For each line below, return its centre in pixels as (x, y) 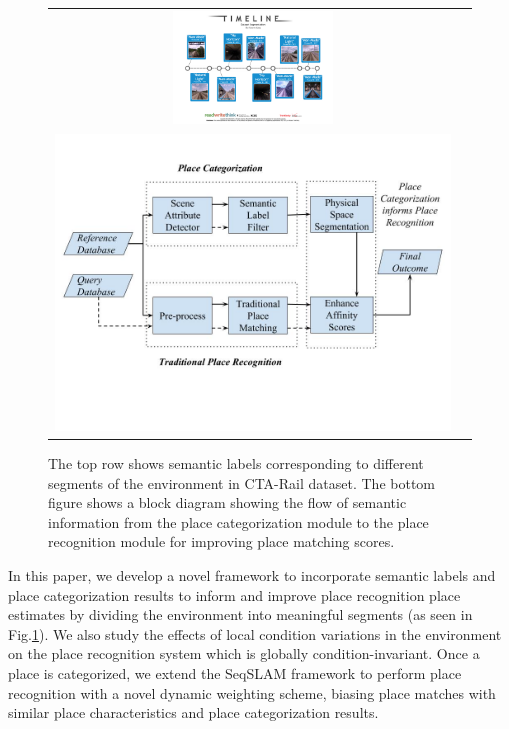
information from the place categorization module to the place (238, 521)
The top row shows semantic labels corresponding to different (236, 463)
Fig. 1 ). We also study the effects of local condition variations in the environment (255, 633)
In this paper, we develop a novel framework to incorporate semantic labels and (252, 575)
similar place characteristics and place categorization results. (193, 712)
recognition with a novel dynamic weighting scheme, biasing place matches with (252, 692)
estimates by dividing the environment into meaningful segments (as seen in (240, 614)
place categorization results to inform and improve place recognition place (234, 594)
